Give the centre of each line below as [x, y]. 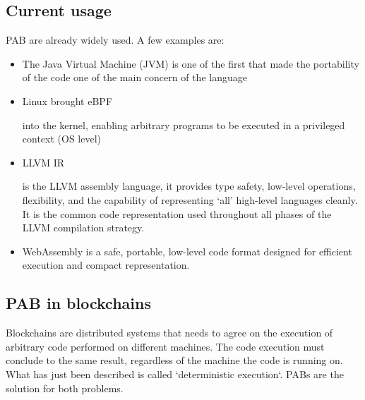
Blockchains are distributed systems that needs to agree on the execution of [169, 333]
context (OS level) [62, 139]
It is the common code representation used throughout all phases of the [177, 213]
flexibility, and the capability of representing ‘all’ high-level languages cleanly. [190, 199]
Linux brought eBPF [67, 101]
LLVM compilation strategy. [83, 228]
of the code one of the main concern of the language [134, 77]
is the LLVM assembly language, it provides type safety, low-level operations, [189, 186]
